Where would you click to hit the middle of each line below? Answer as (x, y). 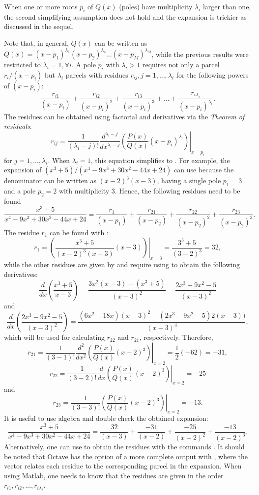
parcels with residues (97, 74)
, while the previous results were (200, 54)
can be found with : (79, 232)
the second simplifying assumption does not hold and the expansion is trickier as (125, 16)
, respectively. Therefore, (176, 337)
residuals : (18, 126)
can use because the (204, 170)
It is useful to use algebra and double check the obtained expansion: (106, 418)
